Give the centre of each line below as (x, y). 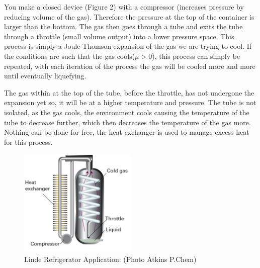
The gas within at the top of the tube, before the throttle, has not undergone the (129, 92)
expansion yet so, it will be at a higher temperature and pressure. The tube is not (130, 102)
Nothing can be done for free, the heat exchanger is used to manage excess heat (127, 132)
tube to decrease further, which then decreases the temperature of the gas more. (127, 122)
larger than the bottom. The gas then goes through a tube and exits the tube (123, 26)
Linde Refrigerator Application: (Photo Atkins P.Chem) (110, 259)
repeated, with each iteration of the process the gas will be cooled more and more (130, 66)
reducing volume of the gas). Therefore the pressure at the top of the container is (129, 16)
